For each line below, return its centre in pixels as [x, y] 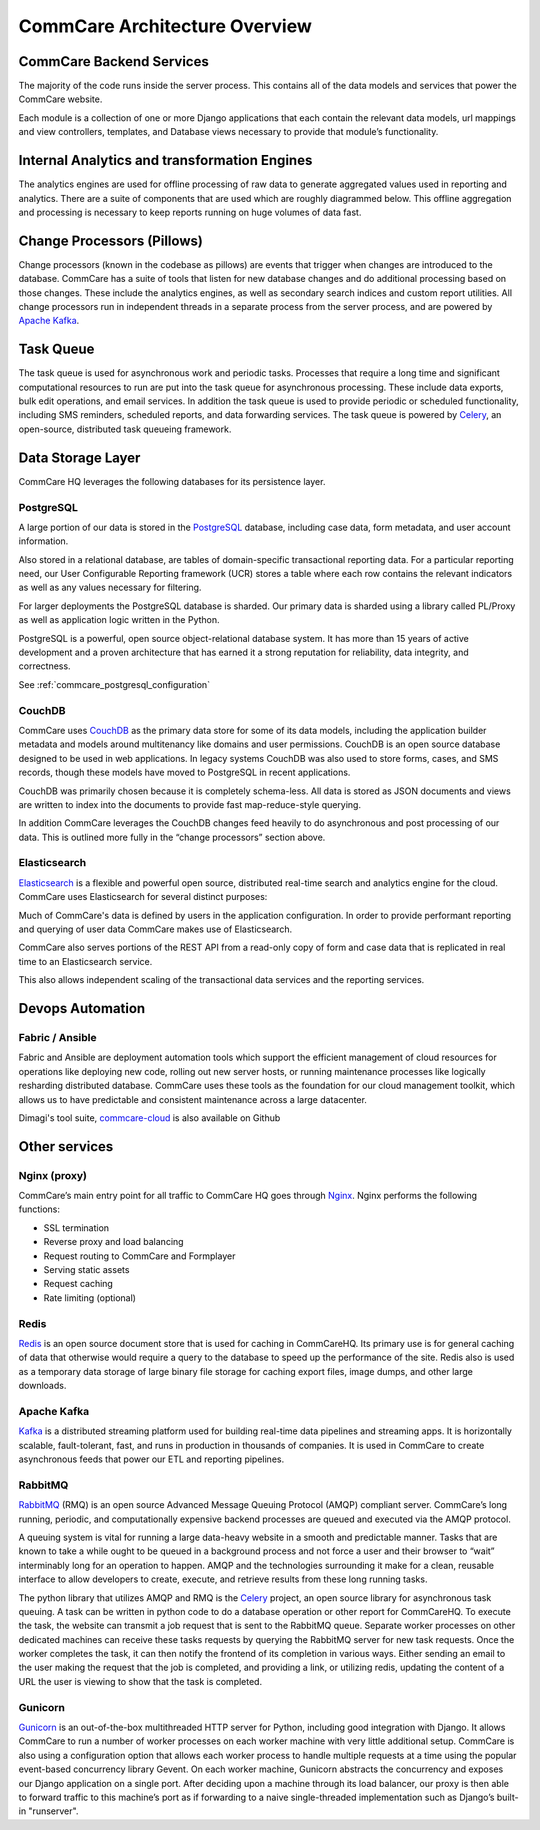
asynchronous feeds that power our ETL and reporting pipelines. [151, 1459]
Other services [66, 1146]
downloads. [42, 1386]
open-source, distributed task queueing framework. [125, 429]
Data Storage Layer [79, 457]
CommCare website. [60, 99]
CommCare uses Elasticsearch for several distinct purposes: [143, 897]
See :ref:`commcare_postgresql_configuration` [114, 684]
